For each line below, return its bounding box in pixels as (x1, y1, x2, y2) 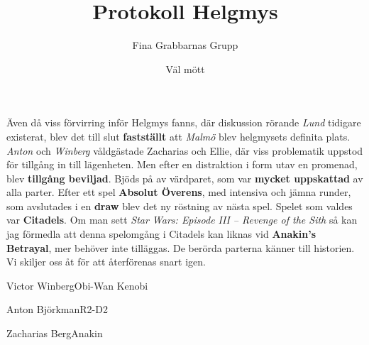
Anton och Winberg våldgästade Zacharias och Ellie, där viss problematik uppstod (6, 143, 363, 158)
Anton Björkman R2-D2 (6, 302, 108, 317)
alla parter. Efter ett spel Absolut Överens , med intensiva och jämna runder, (6, 185, 351, 199)
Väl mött (165, 61, 205, 76)
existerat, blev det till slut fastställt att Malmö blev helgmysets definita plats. (6, 128, 351, 143)
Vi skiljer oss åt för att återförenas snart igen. (6, 254, 206, 269)
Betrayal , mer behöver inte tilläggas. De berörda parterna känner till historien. (6, 240, 355, 255)
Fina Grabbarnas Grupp (132, 38, 238, 53)
